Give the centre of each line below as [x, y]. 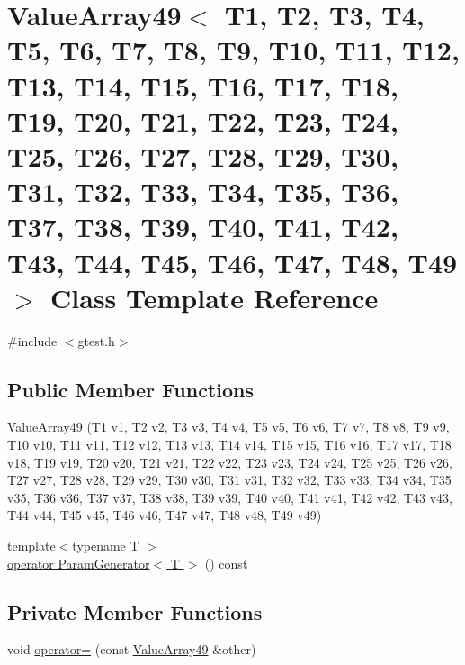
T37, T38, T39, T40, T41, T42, [203, 227]
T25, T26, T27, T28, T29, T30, [203, 155]
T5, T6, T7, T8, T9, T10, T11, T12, [233, 50]
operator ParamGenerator [79, 563]
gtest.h [96, 340]
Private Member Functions [135, 611]
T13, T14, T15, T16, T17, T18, [203, 85]
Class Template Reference [215, 297]
